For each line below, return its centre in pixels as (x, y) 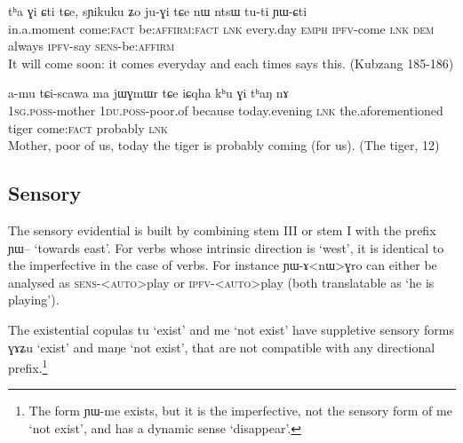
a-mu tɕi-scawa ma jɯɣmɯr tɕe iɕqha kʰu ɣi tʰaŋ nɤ (148, 93)
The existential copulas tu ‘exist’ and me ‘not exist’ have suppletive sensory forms (231, 329)
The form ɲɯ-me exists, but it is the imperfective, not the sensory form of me (240, 411)
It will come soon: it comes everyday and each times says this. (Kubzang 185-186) (231, 63)
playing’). (34, 300)
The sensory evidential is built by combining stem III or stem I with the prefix (222, 229)
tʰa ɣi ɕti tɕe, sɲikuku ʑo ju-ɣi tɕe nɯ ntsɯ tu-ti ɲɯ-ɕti (158, 11)
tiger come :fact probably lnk (88, 127)
